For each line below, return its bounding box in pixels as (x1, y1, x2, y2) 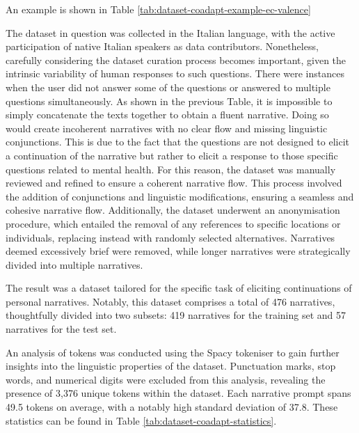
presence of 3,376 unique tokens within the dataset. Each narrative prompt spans (6, 386, 351, 400)
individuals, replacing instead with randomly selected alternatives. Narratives (6, 230, 335, 244)
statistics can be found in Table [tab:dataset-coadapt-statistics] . (6, 413, 277, 427)
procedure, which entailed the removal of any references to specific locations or (6, 216, 341, 230)
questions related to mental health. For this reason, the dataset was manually (6, 162, 336, 176)
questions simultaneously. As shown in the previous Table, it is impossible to (6, 93, 333, 108)
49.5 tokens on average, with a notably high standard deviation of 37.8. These (6, 400, 338, 414)
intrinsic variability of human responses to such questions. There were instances (6, 66, 344, 81)
